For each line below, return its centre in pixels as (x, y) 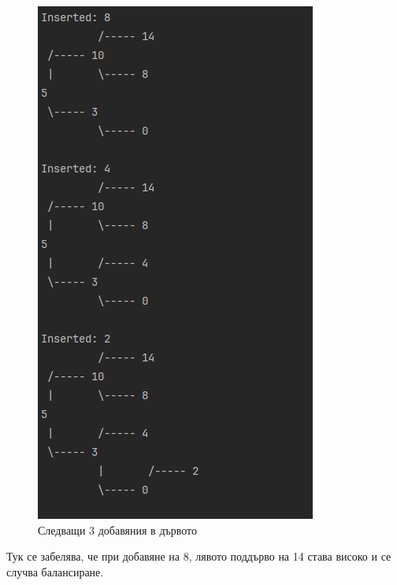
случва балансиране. (55, 571)
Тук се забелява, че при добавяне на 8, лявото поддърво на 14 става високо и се (199, 556)
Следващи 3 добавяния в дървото (118, 529)
